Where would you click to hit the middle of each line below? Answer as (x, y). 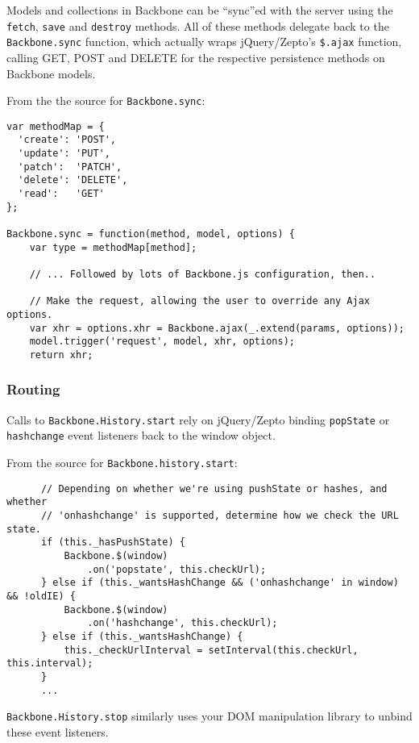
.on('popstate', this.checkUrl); (177, 569)
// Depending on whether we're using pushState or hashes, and (214, 488)
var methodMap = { (56, 126)
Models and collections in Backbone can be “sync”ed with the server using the (200, 10)
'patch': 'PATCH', (70, 167)
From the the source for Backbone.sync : (106, 100)
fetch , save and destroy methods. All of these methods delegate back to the (198, 25)
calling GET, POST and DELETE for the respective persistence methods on (196, 57)
